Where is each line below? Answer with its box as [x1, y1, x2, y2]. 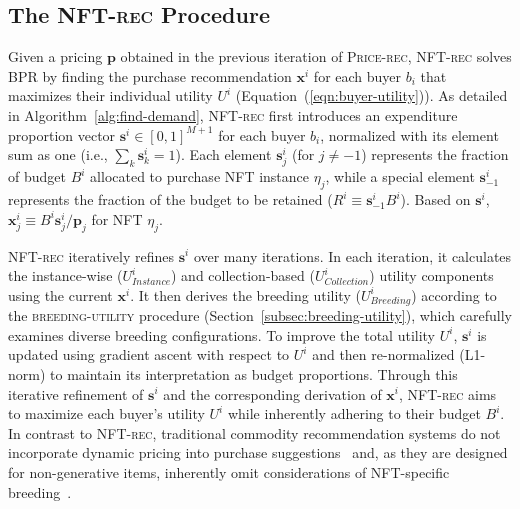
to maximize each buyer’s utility [8, 403, 205, 424]
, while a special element [325, 166, 475, 187]
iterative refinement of [8, 383, 144, 404]
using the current [8, 284, 113, 305]
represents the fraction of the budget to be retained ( [8, 189, 333, 210]
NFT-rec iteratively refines [8, 245, 175, 266]
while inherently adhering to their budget [227, 403, 481, 424]
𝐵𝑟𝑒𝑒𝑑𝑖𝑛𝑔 [370, 296, 411, 307]
